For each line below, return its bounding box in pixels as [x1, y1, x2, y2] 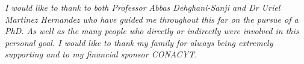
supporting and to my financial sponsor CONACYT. [5, 48, 197, 60]
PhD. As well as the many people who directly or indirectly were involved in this [5, 25, 299, 37]
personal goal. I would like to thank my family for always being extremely [5, 36, 273, 48]
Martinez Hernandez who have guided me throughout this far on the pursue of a [5, 13, 299, 25]
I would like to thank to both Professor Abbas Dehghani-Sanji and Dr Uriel [5, 1, 281, 13]
